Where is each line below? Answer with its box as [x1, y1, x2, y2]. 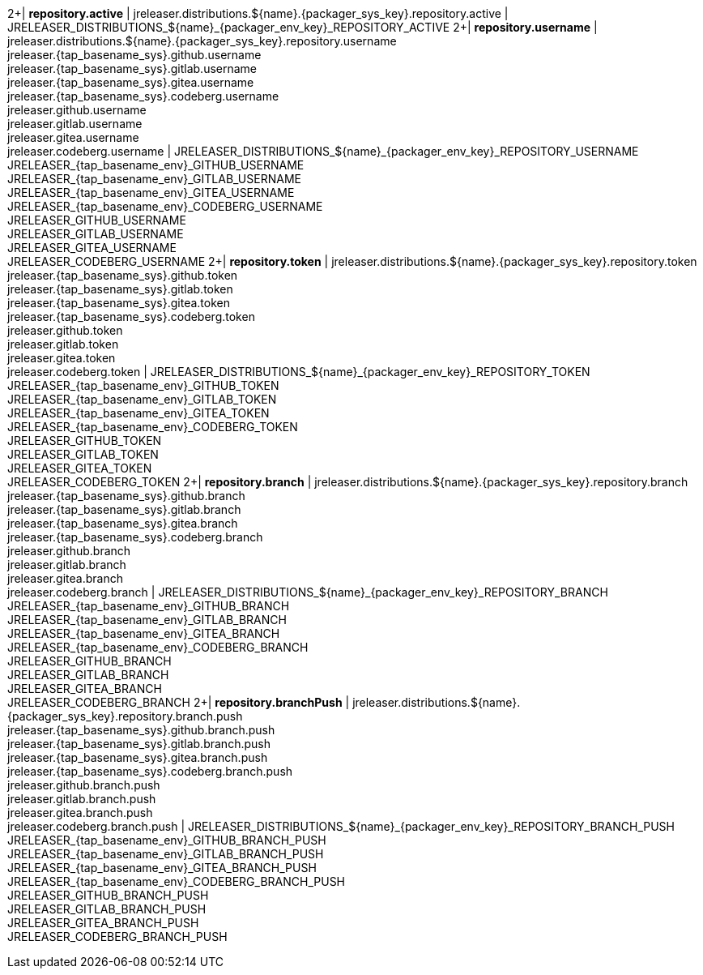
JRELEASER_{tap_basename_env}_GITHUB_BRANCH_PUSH [7, 833, 326, 847]
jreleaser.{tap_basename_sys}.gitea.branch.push [7, 750, 268, 764]
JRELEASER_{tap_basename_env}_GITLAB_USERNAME [7, 172, 301, 186]
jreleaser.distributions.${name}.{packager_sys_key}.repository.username [7, 34, 397, 48]
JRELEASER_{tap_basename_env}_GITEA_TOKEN [7, 406, 270, 420]
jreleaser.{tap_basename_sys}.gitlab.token [7, 282, 233, 296]
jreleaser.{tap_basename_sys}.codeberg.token [7, 310, 255, 323]
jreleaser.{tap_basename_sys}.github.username [7, 48, 262, 62]
